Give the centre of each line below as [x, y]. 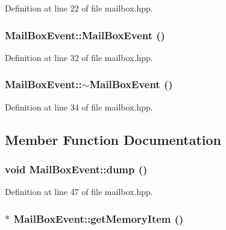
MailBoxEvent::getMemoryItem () [99, 218]
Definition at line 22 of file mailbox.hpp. [79, 8]
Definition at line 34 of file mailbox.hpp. [79, 107]
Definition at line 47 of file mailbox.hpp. [79, 192]
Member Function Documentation [113, 139]
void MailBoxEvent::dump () [76, 169]
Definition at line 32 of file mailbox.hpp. [79, 57]
